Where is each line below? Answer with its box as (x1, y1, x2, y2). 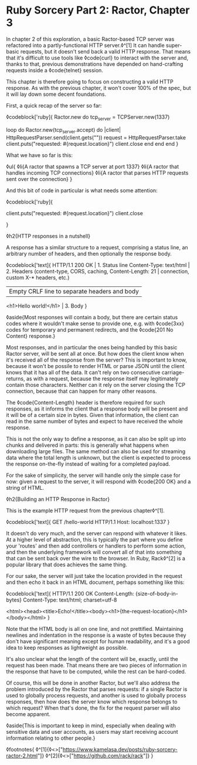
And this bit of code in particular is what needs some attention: (6, 186, 158, 194)
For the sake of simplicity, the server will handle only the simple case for (6, 472, 181, 479)
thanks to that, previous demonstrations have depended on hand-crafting (6, 60, 184, 68)
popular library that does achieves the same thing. (6, 561, 127, 568)
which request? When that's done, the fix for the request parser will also (6, 704, 181, 711)
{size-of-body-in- (135, 590, 179, 597)
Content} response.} (6, 332, 56, 339)
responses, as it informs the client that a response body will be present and (6, 405, 188, 412)
